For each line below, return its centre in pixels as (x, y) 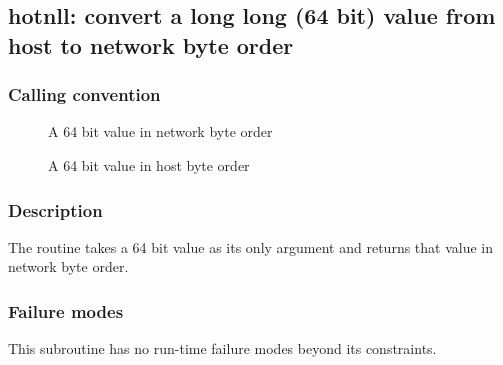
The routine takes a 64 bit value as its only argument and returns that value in (251, 246)
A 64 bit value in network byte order (160, 131)
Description (55, 209)
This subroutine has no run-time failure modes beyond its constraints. (222, 348)
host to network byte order (151, 44)
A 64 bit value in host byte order (149, 164)
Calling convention (84, 94)
